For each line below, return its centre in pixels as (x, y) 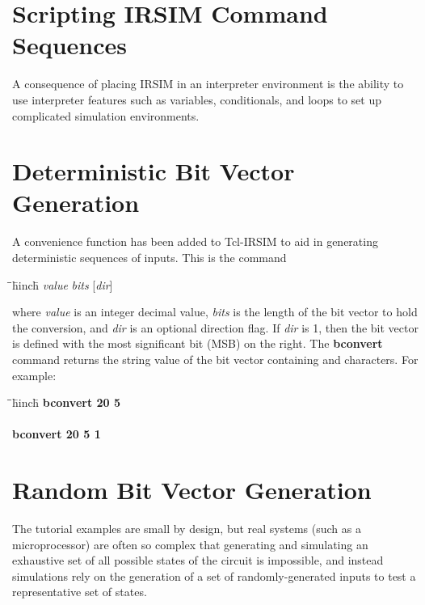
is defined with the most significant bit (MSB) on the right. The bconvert (198, 343)
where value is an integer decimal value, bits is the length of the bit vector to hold (215, 312)
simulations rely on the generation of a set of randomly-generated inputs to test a (214, 575)
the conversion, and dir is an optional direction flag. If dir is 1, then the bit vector (215, 327)
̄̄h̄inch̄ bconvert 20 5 (67, 402)
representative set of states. (80, 592)
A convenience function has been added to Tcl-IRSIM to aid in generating (195, 241)
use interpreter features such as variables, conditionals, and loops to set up (197, 99)
